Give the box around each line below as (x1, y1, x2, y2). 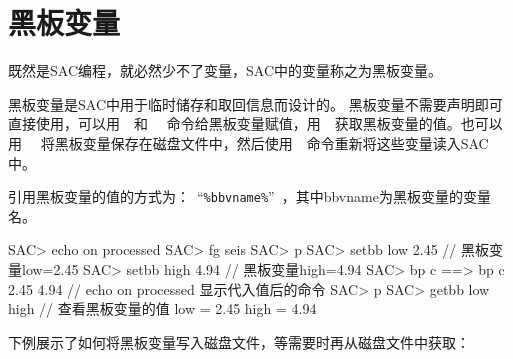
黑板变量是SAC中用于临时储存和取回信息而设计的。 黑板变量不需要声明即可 (8, 93, 503, 114)
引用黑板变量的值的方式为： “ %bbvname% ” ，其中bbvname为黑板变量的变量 (8, 186, 491, 207)
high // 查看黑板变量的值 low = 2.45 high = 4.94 (8, 298, 317, 319)
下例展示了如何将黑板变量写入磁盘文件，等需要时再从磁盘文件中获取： (8, 331, 470, 352)
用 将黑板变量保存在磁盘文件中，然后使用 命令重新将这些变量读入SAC (8, 132, 489, 153)
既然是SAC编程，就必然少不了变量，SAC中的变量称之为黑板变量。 (8, 60, 442, 81)
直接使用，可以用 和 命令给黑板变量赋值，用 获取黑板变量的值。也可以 (8, 113, 503, 134)
